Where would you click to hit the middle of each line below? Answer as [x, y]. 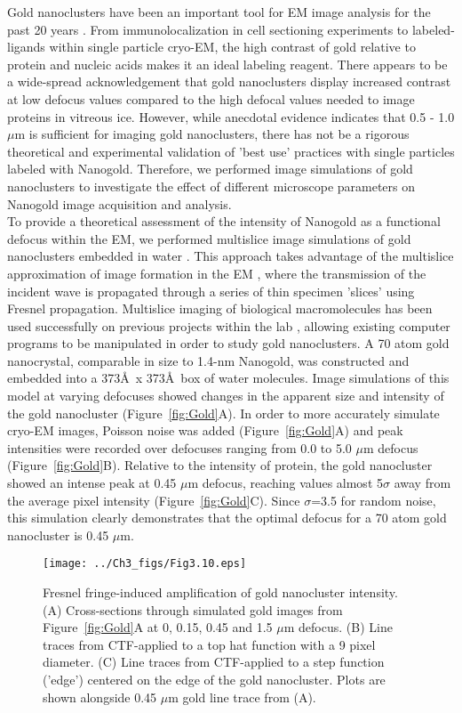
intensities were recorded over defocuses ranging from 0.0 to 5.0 [179, 447]
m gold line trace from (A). [242, 697]
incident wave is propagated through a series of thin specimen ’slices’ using [211, 291]
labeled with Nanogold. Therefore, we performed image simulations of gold [210, 169]
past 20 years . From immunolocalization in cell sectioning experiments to [208, 29]
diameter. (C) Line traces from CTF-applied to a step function [214, 662]
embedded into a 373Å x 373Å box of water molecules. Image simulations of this [228, 378]
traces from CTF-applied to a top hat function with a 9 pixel [209, 644]
